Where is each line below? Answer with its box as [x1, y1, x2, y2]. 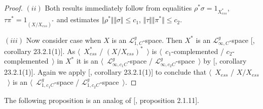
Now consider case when [26, 34, 101, 45]
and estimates [56, 14, 99, 25]
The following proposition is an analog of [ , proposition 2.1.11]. [4, 94, 199, 105]
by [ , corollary [203, 56, 247, 66]
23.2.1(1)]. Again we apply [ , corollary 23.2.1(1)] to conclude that [4, 67, 207, 77]
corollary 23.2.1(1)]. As [4, 45, 76, 56]
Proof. [4, 3, 23, 13]
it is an [76, 56, 98, 66]
